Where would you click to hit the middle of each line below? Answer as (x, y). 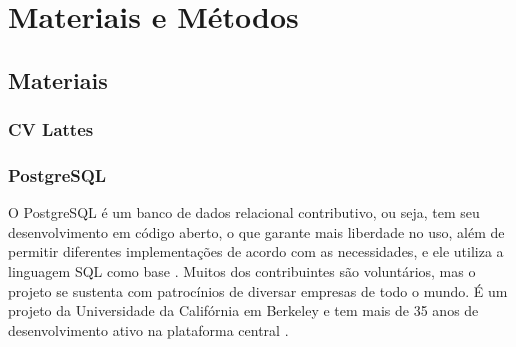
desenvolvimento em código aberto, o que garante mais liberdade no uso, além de (256, 231)
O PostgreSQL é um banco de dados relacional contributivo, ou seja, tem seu (244, 212)
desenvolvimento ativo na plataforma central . (148, 329)
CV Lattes (51, 129)
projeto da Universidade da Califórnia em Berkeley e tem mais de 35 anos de (243, 310)
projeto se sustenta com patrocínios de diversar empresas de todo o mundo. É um (258, 290)
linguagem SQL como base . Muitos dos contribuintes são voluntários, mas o (242, 271)
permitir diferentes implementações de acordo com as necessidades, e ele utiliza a (256, 251)
